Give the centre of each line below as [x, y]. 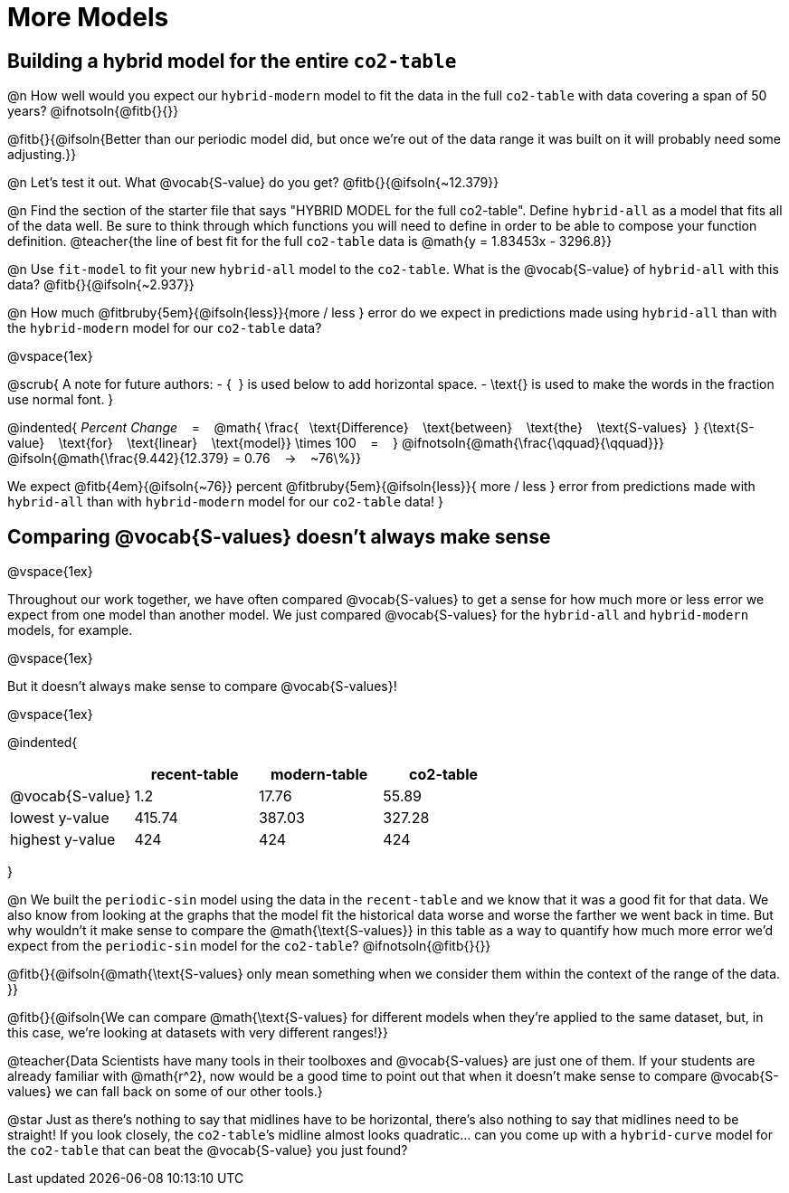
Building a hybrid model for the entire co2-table [232, 61]
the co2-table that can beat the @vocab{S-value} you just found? [208, 1150]
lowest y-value [60, 818]
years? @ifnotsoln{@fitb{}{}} [93, 111]
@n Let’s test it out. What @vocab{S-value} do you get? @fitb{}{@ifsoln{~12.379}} [253, 183]
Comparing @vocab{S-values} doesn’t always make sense [279, 536]
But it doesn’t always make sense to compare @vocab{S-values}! [202, 686]
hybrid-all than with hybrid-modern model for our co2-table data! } [225, 502]
